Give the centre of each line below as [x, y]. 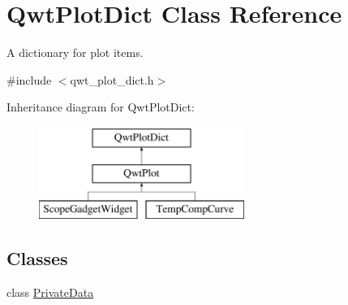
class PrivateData [50, 292]
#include [29, 79]
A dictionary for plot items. [75, 52]
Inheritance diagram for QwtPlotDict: [101, 107]
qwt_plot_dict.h [112, 79]
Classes [37, 258]
